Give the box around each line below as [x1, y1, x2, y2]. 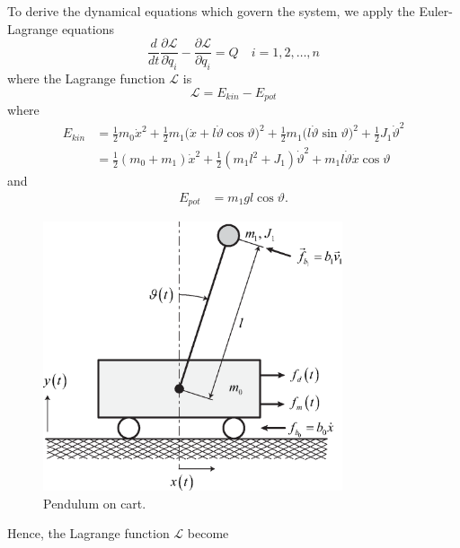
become [187, 524, 229, 543]
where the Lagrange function [7, 69, 165, 88]
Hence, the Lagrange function [7, 524, 170, 543]
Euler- [419, 2, 453, 20]
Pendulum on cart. [43, 493, 146, 512]
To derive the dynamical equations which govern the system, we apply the [7, 2, 415, 20]
